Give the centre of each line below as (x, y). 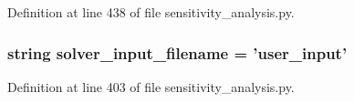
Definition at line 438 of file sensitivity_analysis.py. (151, 12)
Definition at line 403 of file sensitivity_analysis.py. (151, 86)
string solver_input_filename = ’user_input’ (177, 52)
